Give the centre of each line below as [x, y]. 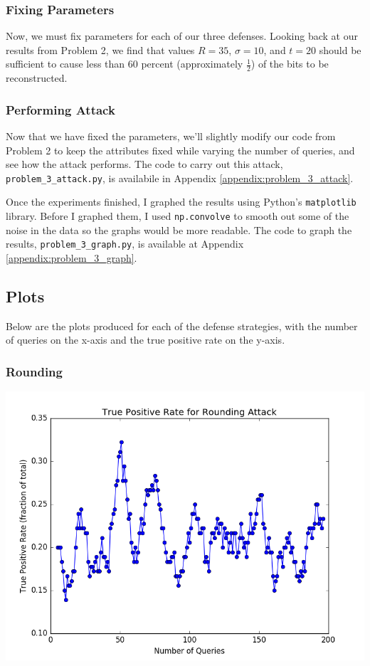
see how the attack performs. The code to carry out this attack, [144, 164]
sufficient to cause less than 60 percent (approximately [125, 64]
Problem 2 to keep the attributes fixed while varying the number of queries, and [180, 150]
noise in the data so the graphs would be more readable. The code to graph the [179, 229]
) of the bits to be [290, 64]
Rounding [34, 371]
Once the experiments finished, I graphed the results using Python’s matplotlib [181, 202]
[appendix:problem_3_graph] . [72, 258]
